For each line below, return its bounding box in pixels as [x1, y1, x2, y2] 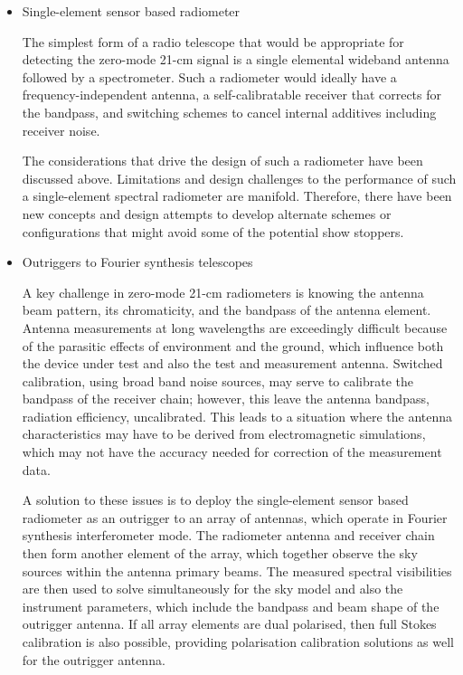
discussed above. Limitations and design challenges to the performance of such [22, 168, 457, 187]
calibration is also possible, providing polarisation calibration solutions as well [22, 632, 455, 651]
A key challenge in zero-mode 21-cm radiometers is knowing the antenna [22, 282, 424, 301]
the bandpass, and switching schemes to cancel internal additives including [22, 102, 437, 121]
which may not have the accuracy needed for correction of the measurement [22, 442, 442, 461]
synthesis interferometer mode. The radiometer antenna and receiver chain [22, 526, 435, 545]
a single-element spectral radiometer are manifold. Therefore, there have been [22, 186, 452, 205]
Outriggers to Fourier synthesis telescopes [22, 252, 253, 271]
